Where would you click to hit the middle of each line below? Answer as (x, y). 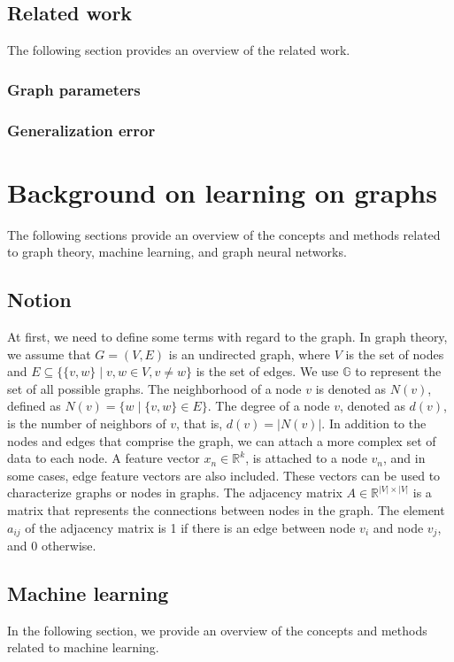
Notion (39, 300)
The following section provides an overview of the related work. (179, 50)
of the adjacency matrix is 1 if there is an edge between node (190, 527)
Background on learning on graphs (222, 192)
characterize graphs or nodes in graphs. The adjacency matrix (175, 493)
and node (398, 527)
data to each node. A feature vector (104, 458)
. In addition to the (374, 423)
